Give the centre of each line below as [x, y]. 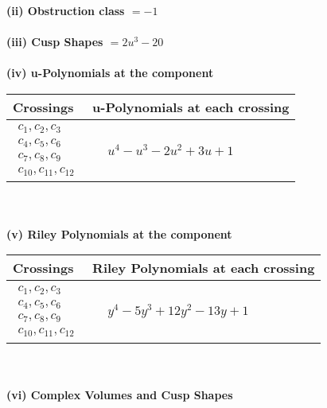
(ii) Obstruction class [66, 10]
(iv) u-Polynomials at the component [110, 73]
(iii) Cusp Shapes [55, 42]
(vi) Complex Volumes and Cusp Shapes [120, 394]
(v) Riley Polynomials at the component [119, 233]
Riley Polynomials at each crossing [204, 268]
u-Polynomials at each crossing [191, 107]
